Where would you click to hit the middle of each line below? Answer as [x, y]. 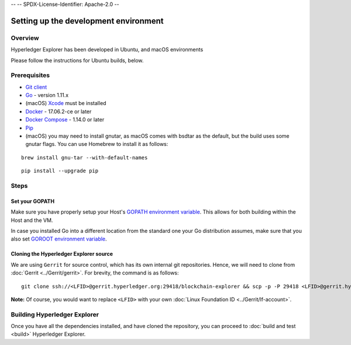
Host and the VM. [32, 220]
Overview [25, 38]
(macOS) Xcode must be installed [66, 103]
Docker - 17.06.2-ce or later [58, 111]
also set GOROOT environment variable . [59, 239]
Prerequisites [30, 75]
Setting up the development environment [87, 21]
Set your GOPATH [33, 201]
